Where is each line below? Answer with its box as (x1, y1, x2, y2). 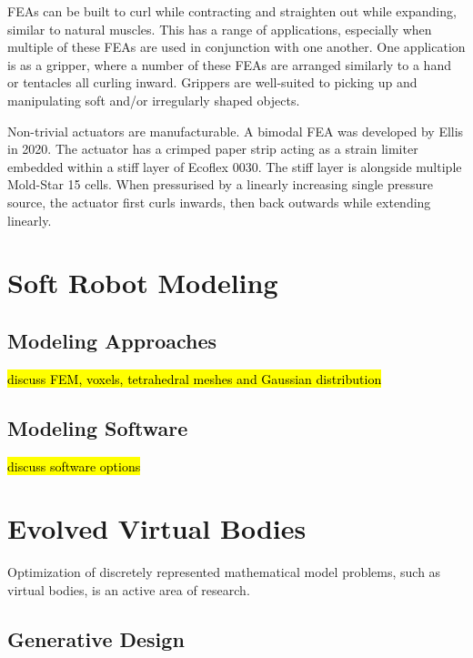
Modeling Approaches (7, 326, 217, 354)
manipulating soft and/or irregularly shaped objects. (7, 90, 300, 109)
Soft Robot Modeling (7, 264, 278, 301)
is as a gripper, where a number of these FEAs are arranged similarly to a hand (7, 55, 451, 74)
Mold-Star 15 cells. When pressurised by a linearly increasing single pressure (7, 175, 433, 194)
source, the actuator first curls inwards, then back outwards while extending (7, 192, 431, 211)
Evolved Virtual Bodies (7, 510, 307, 547)
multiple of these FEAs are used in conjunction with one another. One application (7, 37, 466, 56)
